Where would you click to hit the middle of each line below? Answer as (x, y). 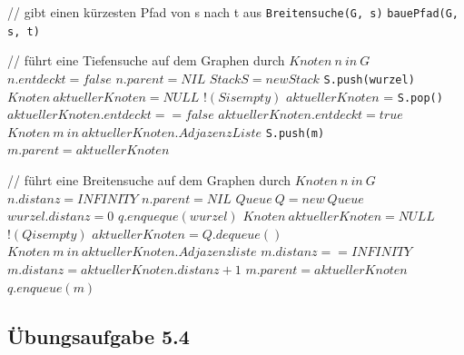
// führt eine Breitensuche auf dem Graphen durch (149, 180)
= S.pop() (413, 96)
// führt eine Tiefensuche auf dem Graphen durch (146, 60)
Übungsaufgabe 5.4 (99, 335)
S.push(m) (295, 133)
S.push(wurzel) (369, 79)
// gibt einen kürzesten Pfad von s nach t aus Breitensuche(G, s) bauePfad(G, (233, 12)
